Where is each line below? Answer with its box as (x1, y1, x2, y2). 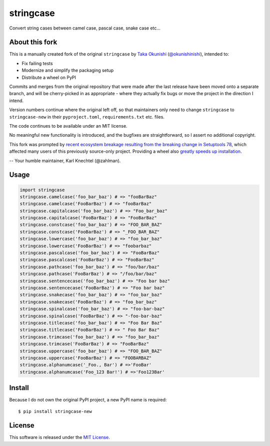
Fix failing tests (21, 60, 53, 66)
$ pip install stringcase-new (18, 408, 92, 414)
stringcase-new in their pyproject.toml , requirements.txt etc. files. (9, 114, 165, 120)
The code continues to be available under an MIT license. (9, 123, 127, 129)
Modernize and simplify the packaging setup (21, 68, 114, 74)
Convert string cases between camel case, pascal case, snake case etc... (9, 25, 161, 31)
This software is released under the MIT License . (9, 434, 110, 440)
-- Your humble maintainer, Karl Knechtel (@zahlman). (9, 158, 121, 164)
